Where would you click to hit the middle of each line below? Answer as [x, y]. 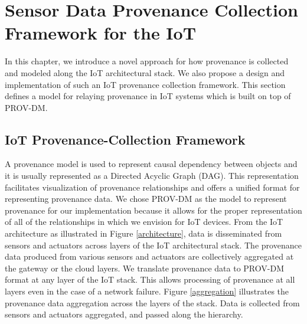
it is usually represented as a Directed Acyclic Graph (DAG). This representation [152, 176]
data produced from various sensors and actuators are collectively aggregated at [149, 256]
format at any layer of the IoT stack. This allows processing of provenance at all [150, 279]
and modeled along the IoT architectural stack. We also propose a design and [145, 72]
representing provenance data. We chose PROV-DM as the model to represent [146, 199]
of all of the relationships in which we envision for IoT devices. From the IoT [144, 222]
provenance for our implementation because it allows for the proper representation [153, 210]
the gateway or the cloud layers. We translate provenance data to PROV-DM [144, 268]
